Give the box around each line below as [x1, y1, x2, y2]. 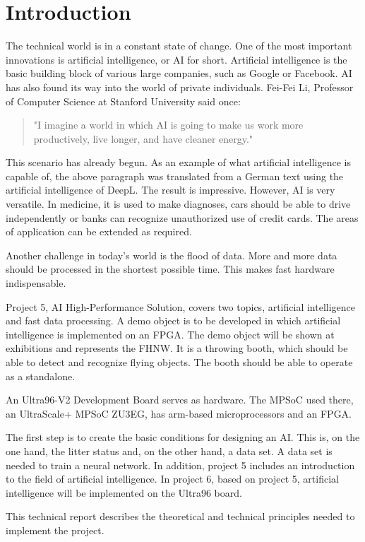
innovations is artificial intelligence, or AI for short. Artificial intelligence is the [6, 52, 347, 66]
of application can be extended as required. [6, 224, 192, 239]
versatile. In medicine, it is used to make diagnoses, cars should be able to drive [6, 196, 351, 211]
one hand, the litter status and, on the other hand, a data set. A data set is [6, 443, 333, 458]
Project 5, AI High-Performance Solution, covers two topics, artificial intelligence [6, 299, 356, 314]
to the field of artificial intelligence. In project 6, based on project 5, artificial [6, 471, 339, 486]
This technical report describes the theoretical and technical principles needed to [6, 509, 355, 524]
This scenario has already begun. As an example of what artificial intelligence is [6, 155, 351, 170]
